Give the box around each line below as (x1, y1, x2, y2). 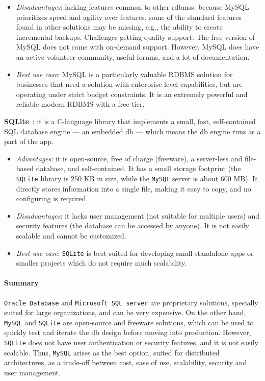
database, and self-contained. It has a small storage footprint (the (36, 163, 241, 174)
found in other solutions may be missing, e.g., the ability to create (16, 21, 223, 32)
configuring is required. (16, 193, 88, 204)
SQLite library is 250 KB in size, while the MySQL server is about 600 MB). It (16, 173, 258, 183)
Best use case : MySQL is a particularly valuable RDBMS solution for (16, 68, 233, 79)
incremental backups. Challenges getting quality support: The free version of (16, 31, 255, 42)
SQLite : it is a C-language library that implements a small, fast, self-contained (4, 115, 256, 126)
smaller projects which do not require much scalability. (16, 257, 187, 268)
